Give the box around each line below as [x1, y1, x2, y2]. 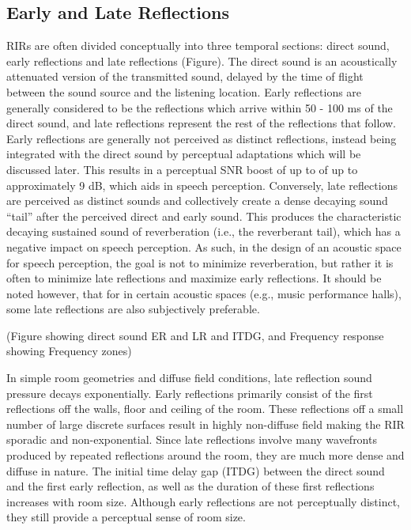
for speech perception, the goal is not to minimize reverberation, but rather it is [6, 254, 394, 271]
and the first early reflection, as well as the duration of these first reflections [6, 478, 375, 494]
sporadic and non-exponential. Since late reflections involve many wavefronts [6, 431, 377, 448]
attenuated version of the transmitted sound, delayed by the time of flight [6, 68, 364, 85]
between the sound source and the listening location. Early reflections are [6, 83, 362, 100]
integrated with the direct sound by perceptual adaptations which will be [6, 146, 361, 162]
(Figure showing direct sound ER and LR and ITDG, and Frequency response [6, 327, 384, 343]
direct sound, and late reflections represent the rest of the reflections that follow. [6, 115, 396, 131]
